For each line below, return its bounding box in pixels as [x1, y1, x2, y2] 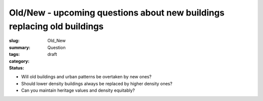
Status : [9, 65, 24, 70]
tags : [9, 51, 20, 57]
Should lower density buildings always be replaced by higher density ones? [21, 81, 172, 86]
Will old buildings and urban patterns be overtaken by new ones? [21, 74, 152, 80]
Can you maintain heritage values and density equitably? [21, 87, 135, 93]
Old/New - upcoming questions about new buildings [9, 7, 225, 18]
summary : [9, 44, 31, 50]
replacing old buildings [9, 21, 104, 32]
